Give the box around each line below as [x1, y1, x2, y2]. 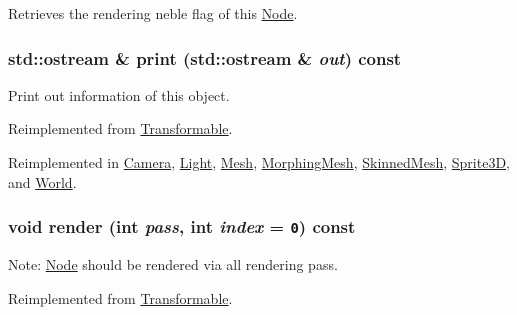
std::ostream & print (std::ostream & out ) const [8, 45, 402, 70]
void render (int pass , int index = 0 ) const [8, 214, 356, 239]
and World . [8, 171, 77, 192]
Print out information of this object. [8, 84, 230, 105]
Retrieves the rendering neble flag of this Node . [8, 3, 298, 23]
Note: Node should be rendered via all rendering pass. [8, 253, 338, 274]
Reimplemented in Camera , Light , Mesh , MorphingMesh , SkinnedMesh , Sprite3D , [8, 152, 510, 172]
